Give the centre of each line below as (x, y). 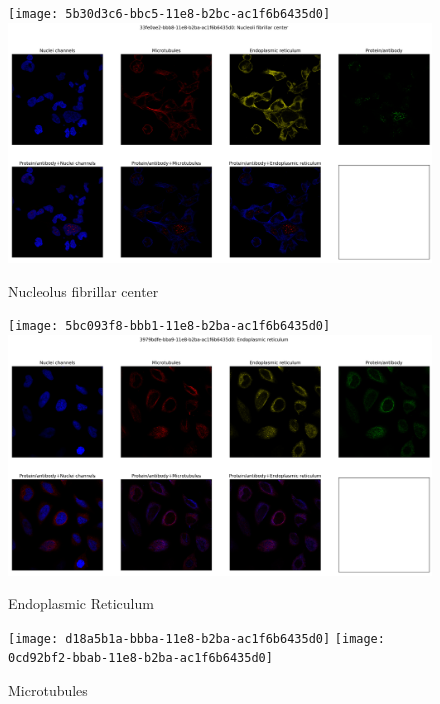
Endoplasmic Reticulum (81, 603)
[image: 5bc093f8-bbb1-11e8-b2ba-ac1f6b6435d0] (169, 326)
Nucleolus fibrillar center (83, 290)
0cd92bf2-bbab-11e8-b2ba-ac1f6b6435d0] (140, 658)
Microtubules (48, 690)
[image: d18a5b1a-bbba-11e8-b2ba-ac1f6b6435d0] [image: (196, 638)
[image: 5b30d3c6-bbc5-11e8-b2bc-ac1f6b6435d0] (169, 14)
